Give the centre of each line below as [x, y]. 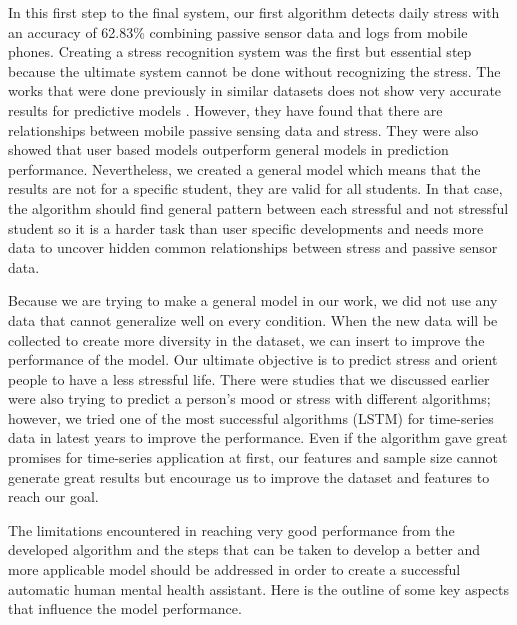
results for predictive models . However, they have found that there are [225, 109]
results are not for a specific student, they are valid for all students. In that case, [255, 188]
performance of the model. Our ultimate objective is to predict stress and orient [253, 359]
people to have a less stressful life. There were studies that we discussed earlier [249, 378]
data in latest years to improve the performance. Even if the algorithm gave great [258, 437]
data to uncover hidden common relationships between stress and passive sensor [253, 247]
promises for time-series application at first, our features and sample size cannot [253, 457]
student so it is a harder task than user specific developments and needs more [246, 227]
